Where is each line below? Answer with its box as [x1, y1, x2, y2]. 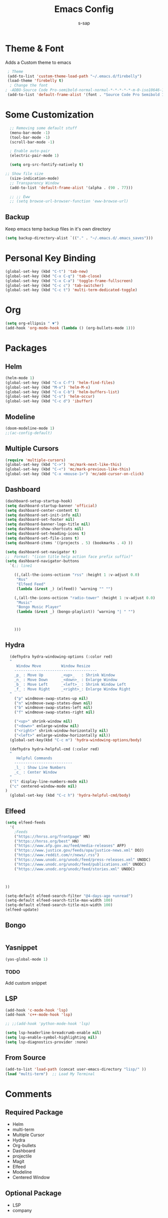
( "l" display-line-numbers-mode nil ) [9, 779, 88, 784]
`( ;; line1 [9, 563, 32, 568]
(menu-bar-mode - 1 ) [9, 130, 50, 135]
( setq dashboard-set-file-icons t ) [5, 536, 79, 541]
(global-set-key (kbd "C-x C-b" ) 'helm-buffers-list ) [5, 389, 120, 394]
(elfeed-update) [5, 907, 39, 913]
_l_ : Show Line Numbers [14, 765, 66, 770]
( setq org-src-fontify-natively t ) [9, 162, 84, 167]
